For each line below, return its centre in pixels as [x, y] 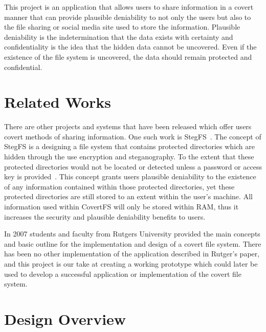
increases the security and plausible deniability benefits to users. [105, 216]
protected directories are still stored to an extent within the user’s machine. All [128, 196]
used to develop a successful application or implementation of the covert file [123, 274]
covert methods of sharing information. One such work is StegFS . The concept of [133, 136]
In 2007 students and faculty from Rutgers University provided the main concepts [132, 234]
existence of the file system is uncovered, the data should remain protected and [128, 56]
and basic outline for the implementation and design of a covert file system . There [133, 243]
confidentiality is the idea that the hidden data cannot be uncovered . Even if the [130, 47]
